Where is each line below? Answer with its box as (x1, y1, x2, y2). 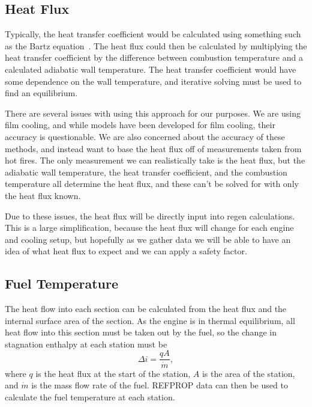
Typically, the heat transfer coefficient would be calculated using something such (5, 28, 301, 40)
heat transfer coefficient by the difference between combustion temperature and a (5, 51, 303, 64)
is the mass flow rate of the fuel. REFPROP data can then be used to (31, 379, 288, 391)
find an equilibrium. (5, 87, 78, 99)
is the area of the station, (202, 367, 295, 379)
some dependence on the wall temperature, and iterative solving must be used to (5, 75, 302, 87)
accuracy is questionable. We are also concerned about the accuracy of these (5, 130, 285, 142)
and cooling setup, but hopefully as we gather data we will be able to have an (5, 233, 291, 245)
